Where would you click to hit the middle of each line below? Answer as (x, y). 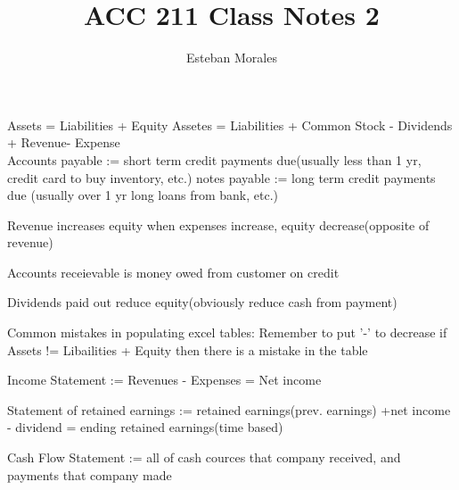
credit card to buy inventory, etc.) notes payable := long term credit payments (221, 177)
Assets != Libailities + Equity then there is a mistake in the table (188, 349)
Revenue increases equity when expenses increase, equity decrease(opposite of (218, 224)
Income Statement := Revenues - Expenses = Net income (164, 380)
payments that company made (90, 474)
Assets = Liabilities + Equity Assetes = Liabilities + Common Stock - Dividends (230, 125)
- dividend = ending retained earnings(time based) (145, 427)
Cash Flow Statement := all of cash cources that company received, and (204, 457)
